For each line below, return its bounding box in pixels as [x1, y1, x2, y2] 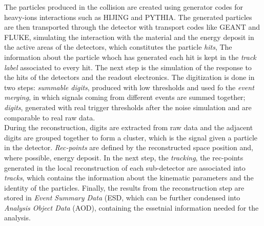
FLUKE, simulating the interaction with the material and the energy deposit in [4, 31, 254, 42]
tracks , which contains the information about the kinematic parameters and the [4, 172, 254, 183]
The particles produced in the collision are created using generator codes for [4, 2, 243, 12]
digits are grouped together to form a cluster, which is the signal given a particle [4, 132, 258, 142]
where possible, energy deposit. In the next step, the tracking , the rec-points [4, 152, 243, 162]
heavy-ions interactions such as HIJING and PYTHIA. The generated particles [4, 11, 252, 22]
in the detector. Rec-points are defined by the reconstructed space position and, [4, 142, 253, 153]
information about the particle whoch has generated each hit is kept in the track [4, 51, 256, 62]
